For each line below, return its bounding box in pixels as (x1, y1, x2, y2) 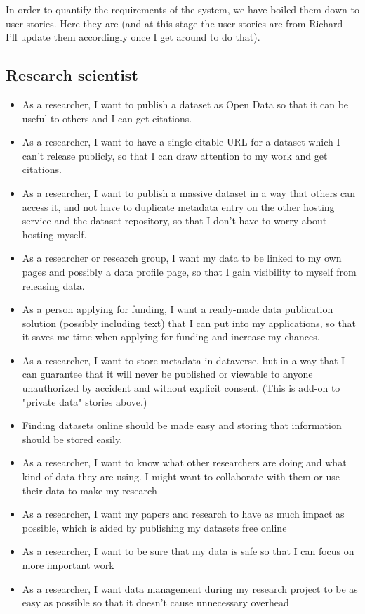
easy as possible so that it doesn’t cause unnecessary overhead (22, 595, 289, 610)
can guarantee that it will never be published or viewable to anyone (22, 366, 313, 381)
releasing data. (22, 278, 85, 293)
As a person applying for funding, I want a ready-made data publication (22, 302, 333, 316)
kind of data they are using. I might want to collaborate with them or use (22, 469, 340, 484)
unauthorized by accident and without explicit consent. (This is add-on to (22, 380, 340, 395)
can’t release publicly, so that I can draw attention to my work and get (22, 148, 328, 162)
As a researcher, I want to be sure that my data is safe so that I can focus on (22, 544, 354, 558)
